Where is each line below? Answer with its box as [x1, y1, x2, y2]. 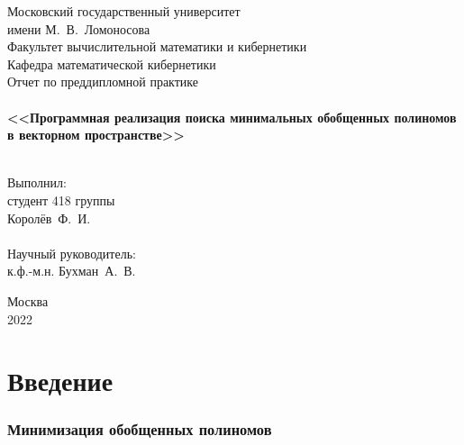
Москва [7, 291, 49, 310]
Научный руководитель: [7, 243, 136, 262]
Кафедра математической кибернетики [7, 54, 216, 73]
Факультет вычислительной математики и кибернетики [7, 37, 307, 56]
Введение [7, 362, 114, 399]
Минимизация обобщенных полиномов [7, 418, 272, 440]
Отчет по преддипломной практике [7, 72, 198, 91]
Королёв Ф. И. [7, 208, 91, 227]
